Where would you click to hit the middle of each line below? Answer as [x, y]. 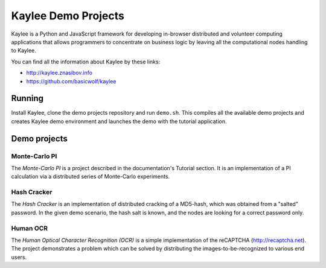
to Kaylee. [24, 51]
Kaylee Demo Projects [68, 16]
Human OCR [30, 228]
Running [27, 99]
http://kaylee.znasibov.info [59, 73]
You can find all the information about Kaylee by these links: [86, 62]
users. [19, 257]
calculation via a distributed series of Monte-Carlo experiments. [91, 177]
